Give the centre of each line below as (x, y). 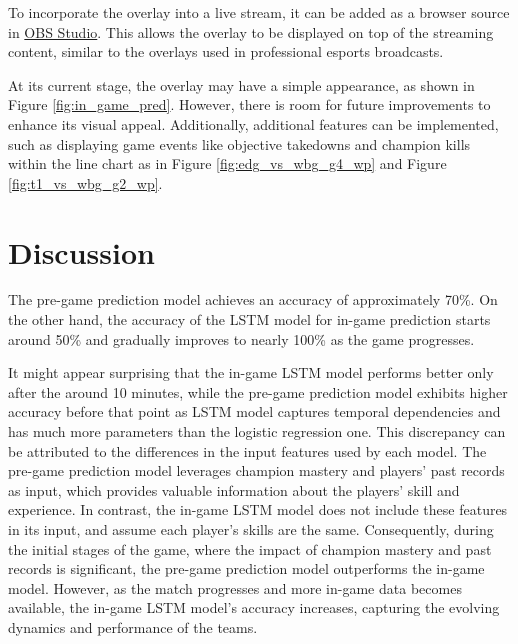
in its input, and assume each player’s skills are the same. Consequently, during (251, 529)
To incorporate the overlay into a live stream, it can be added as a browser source (259, 12)
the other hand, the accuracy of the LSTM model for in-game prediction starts (249, 319)
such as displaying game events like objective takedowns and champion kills (239, 143)
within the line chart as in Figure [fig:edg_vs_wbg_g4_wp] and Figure (227, 163)
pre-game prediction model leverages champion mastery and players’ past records (256, 470)
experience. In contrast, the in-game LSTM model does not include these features (258, 509)
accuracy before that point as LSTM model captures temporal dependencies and (254, 411)
